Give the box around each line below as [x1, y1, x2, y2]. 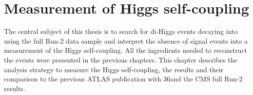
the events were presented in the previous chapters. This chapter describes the [4, 54, 237, 64]
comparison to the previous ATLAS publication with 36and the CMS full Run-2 [4, 74, 243, 84]
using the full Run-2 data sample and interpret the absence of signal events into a [4, 35, 248, 46]
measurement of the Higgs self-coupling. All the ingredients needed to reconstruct [4, 45, 248, 55]
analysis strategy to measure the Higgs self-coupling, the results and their [4, 64, 224, 74]
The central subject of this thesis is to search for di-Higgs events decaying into [4, 26, 238, 36]
